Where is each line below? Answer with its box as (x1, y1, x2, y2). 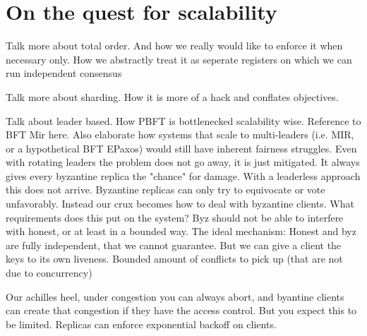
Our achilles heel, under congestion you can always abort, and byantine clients (6, 289, 344, 304)
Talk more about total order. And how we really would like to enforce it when (6, 38, 343, 53)
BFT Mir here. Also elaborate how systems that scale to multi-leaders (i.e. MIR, (6, 127, 354, 142)
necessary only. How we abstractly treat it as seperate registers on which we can (6, 52, 352, 66)
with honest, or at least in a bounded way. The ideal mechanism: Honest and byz (6, 224, 356, 239)
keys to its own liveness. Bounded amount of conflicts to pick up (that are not (6, 251, 343, 266)
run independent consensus (6, 66, 122, 80)
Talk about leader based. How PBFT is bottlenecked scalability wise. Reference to (6, 113, 361, 128)
